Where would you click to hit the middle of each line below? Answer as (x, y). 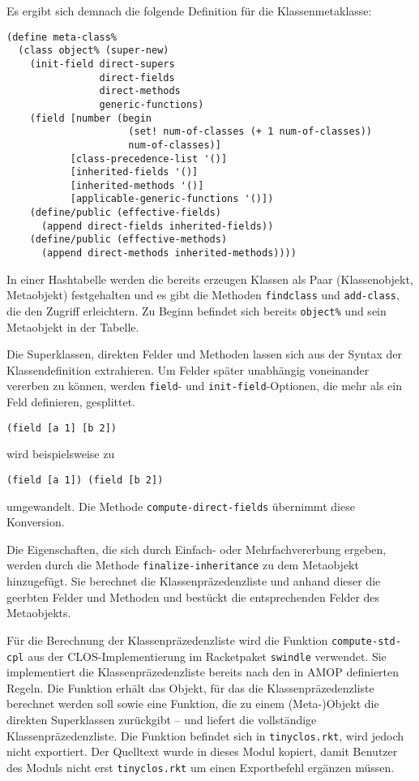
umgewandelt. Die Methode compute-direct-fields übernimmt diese (181, 506)
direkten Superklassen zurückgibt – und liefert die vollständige (162, 719)
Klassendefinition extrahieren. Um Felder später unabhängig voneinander (188, 369)
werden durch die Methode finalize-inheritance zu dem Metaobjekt (183, 565)
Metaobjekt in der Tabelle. (73, 326)
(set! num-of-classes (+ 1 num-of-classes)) (250, 132)
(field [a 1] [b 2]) (62, 428)
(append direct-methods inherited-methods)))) (169, 253)
